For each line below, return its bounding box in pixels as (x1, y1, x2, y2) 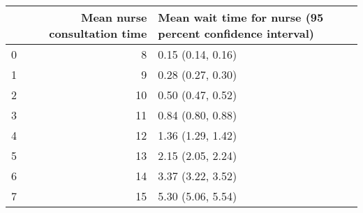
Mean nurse (80, 9, 147, 25)
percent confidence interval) (158, 25, 314, 41)
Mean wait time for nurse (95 (158, 9, 324, 25)
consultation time (49, 25, 147, 41)
